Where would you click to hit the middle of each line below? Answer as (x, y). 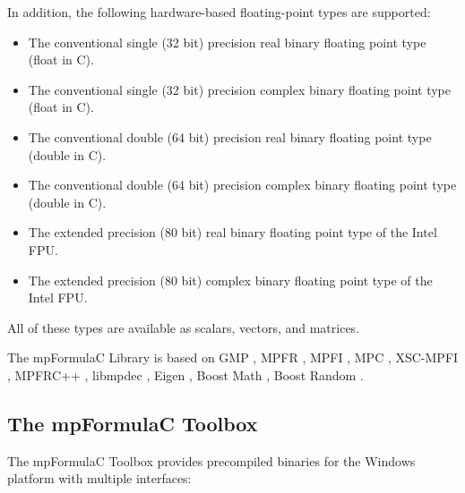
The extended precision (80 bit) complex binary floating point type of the (230, 280)
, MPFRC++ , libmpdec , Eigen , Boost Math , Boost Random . (185, 374)
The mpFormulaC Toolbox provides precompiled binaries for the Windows (211, 460)
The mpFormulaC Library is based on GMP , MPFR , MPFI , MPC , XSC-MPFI (233, 357)
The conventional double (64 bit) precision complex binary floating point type (242, 185)
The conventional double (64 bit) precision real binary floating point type (230, 136)
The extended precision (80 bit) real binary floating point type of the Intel (232, 232)
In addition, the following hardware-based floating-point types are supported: (219, 12)
